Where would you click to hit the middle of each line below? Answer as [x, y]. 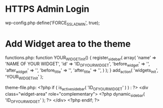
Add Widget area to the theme [68, 44]
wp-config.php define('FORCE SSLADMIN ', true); [53, 23]
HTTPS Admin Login [47, 9]
